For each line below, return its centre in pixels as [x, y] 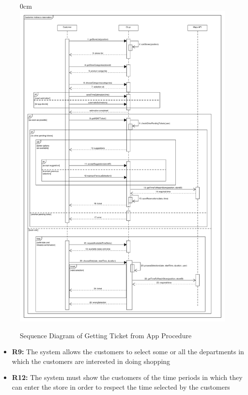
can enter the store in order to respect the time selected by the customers [121, 387]
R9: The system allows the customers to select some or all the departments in [128, 352]
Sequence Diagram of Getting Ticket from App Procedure [106, 335]
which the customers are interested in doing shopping [91, 361]
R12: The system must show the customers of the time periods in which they [127, 377]
